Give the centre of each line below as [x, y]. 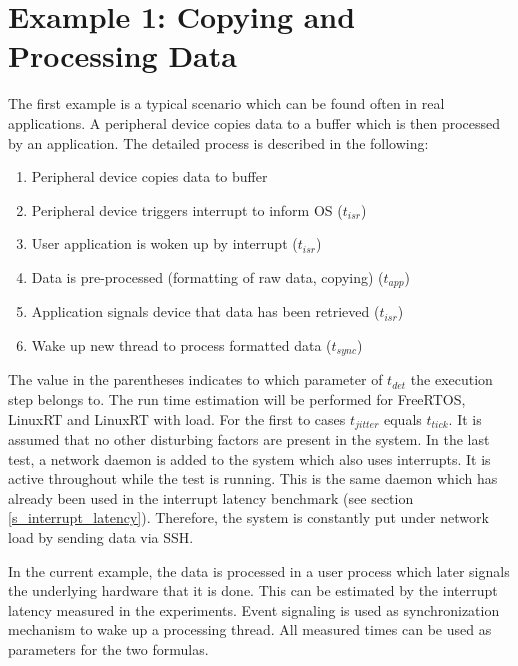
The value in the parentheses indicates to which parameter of [195, 379]
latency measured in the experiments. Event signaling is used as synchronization [254, 609]
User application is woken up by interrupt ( [164, 243]
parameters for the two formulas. [108, 648]
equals [403, 418]
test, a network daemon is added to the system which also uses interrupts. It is [249, 458]
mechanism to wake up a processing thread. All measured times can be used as [250, 629]
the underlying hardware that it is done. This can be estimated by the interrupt [253, 590]
